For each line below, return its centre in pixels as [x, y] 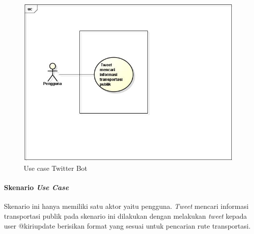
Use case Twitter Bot [56, 168]
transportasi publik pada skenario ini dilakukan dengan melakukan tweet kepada [126, 216]
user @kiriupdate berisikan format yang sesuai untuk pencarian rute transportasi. [127, 225]
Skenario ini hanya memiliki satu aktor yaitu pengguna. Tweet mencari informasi [126, 206]
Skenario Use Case [36, 187]
